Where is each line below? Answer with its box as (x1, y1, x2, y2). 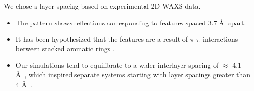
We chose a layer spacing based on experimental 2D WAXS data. (4, 1, 201, 11)
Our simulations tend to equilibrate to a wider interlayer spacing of (15, 60, 219, 70)
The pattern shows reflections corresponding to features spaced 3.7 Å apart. (15, 17, 246, 27)
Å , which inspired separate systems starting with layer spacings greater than (15, 69, 251, 79)
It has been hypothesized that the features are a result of (15, 34, 188, 44)
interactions (203, 34, 238, 44)
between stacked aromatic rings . (15, 43, 114, 53)
